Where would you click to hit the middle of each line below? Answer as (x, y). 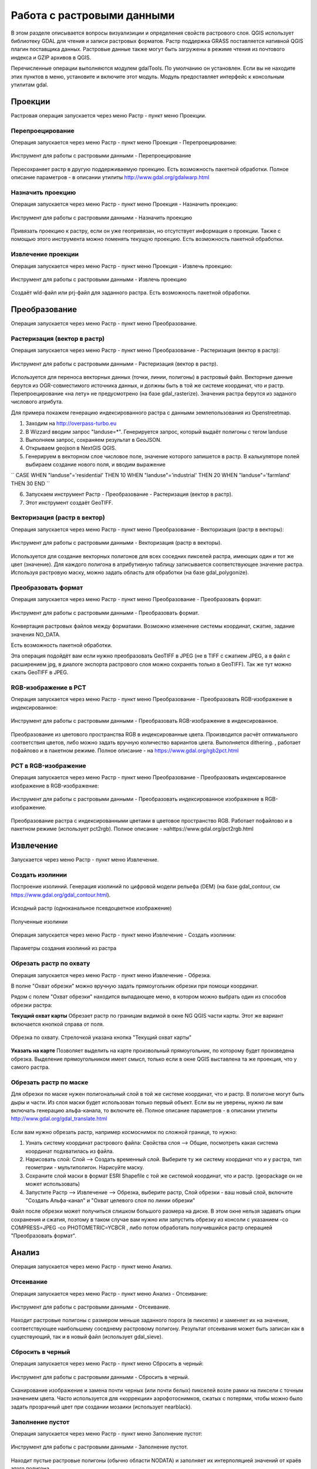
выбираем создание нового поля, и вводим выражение (95, 465)
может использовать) (53, 1184)
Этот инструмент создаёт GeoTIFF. (69, 502)
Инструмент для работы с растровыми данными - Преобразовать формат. (105, 613)
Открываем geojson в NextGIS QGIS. (71, 448)
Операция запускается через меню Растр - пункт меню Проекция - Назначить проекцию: (124, 204)
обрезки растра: (32, 1005)
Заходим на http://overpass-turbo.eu (71, 424)
